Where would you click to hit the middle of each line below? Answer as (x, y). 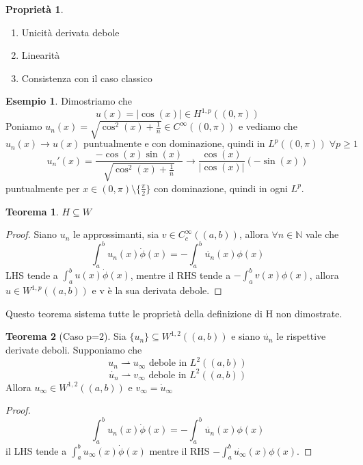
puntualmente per (43, 188)
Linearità (41, 55)
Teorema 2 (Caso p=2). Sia (66, 336)
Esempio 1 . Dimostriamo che (69, 101)
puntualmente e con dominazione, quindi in (174, 145)
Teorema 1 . (32, 211)
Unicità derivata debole (70, 32)
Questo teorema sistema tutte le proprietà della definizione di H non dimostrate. (174, 313)
